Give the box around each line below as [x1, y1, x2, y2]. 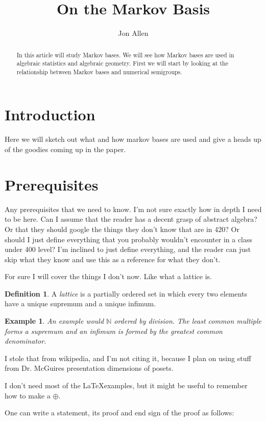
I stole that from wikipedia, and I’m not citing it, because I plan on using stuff [5, 352, 251, 363]
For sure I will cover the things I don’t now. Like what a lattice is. [5, 271, 212, 282]
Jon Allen [118, 28, 149, 38]
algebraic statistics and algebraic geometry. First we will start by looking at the [16, 59, 228, 68]
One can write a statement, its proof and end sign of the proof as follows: [5, 407, 234, 418]
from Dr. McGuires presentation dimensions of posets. [5, 363, 174, 373]
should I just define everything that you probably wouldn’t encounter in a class [5, 234, 253, 244]
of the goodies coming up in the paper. [5, 144, 126, 155]
